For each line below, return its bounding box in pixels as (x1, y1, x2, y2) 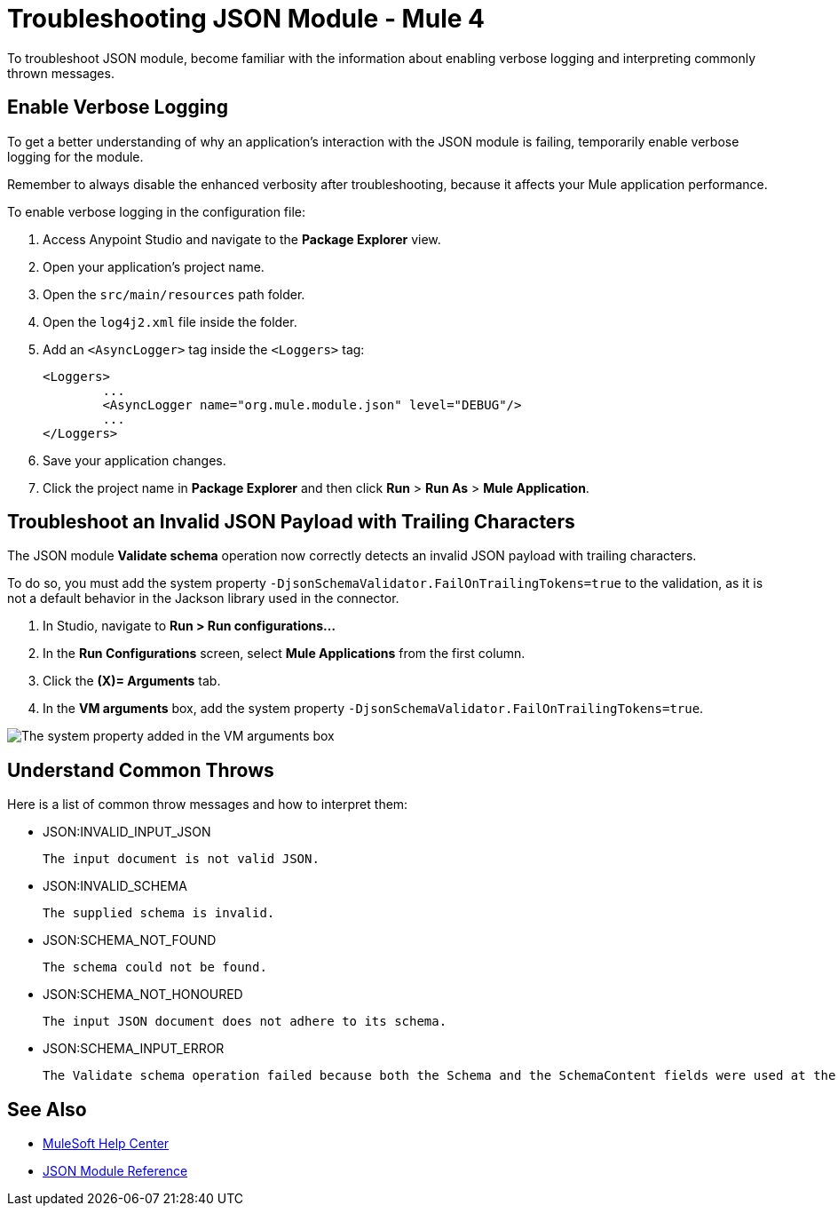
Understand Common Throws (7, 758, 274, 781)
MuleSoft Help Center (43, 1136, 170, 1152)
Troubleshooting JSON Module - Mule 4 (7, 4, 485, 34)
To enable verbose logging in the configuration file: (7, 203, 305, 219)
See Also (7, 1098, 87, 1121)
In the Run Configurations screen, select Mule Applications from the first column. (43, 646, 526, 662)
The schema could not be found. (43, 960, 267, 975)
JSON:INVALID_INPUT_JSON (43, 824, 211, 840)
